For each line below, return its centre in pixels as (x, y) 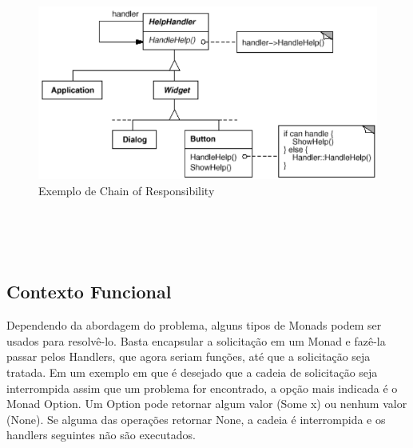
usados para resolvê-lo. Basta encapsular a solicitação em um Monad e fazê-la (196, 340)
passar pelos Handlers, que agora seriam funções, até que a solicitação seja (189, 356)
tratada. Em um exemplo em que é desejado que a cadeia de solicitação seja (192, 372)
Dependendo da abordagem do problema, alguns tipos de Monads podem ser (194, 325)
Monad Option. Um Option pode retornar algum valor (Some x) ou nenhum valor (207, 404)
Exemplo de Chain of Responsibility (127, 190)
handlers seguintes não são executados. (101, 435)
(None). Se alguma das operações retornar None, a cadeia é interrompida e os (196, 419)
